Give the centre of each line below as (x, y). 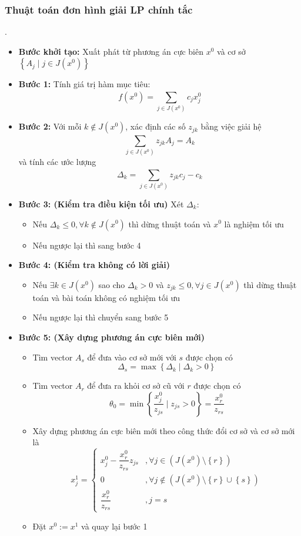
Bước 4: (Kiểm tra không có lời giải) (94, 265)
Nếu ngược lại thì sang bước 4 (87, 245)
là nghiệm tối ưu (254, 224)
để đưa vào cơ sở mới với (132, 357)
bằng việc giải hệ (231, 126)
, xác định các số (155, 126)
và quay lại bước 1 (114, 526)
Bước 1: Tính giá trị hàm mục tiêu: (84, 84)
